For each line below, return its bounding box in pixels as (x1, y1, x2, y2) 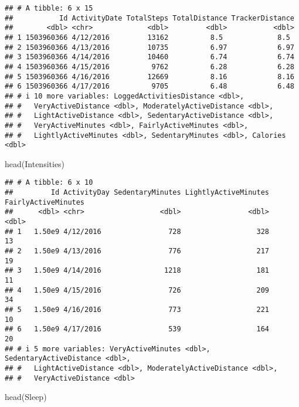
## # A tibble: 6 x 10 (5, 178, 93, 187)
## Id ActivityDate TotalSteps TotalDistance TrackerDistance (5, 13, 294, 22)
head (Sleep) (5, 391, 47, 403)
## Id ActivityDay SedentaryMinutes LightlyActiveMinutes (5, 188, 270, 197)
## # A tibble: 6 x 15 (5, 4, 93, 12)
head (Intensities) (5, 157, 65, 169)
